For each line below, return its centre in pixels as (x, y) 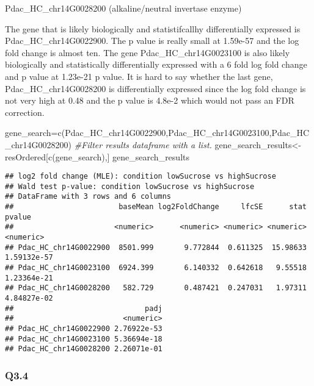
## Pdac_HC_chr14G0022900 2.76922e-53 (84, 328)
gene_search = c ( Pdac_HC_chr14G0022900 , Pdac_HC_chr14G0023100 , (138, 133)
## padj (84, 308)
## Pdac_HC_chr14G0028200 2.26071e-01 (84, 349)
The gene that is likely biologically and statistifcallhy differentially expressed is (153, 28)
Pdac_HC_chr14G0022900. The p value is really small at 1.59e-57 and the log (152, 41)
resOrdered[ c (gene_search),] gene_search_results (97, 156)
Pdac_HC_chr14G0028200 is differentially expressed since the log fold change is (155, 88)
